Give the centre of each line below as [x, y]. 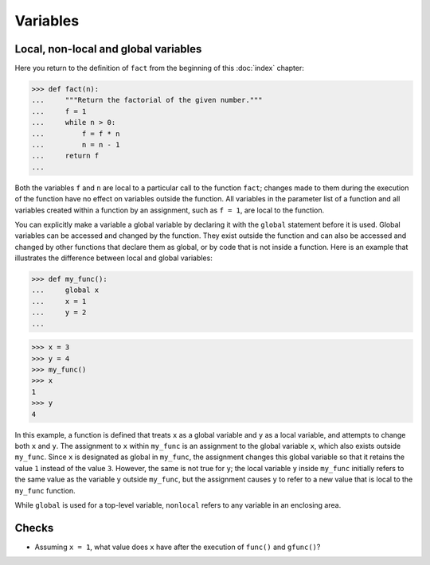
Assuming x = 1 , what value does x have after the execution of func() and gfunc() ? [178, 547]
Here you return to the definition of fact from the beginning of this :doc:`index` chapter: [159, 68]
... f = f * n [76, 134]
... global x [65, 290]
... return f [65, 156]
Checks [34, 528]
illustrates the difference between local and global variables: [113, 258]
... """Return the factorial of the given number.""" [147, 100]
